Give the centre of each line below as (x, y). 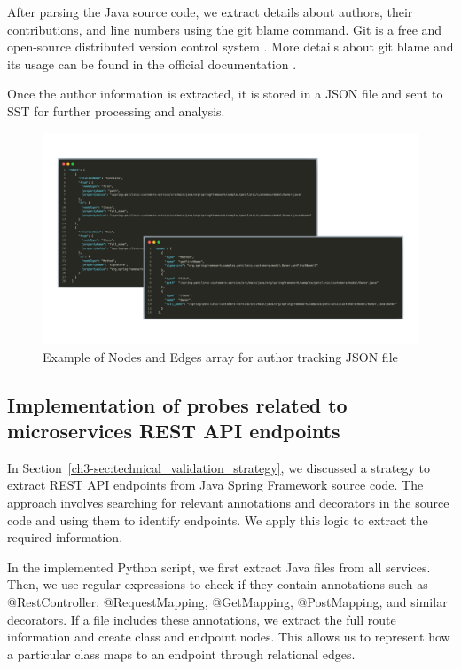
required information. (65, 537)
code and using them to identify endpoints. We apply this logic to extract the (218, 519)
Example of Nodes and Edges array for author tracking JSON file (220, 356)
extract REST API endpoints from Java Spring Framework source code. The (215, 485)
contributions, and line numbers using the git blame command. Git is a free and (225, 29)
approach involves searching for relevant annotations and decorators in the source (228, 503)
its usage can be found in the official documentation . (152, 63)
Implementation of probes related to (177, 404)
